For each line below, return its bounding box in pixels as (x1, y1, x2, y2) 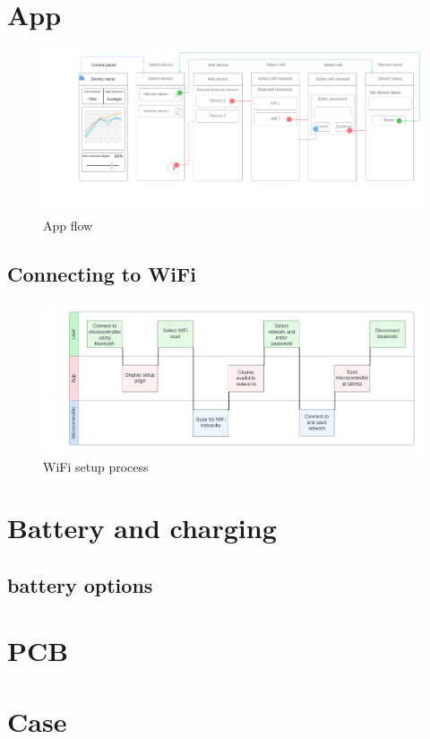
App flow (43, 216, 93, 235)
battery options (7, 570, 153, 598)
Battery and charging (7, 509, 277, 546)
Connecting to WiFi (7, 260, 196, 288)
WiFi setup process (43, 456, 149, 475)
